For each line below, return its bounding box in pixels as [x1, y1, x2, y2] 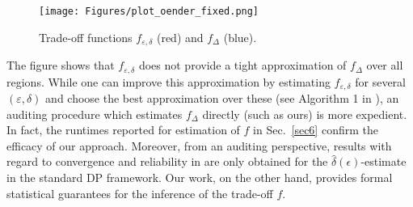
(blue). [223, 28, 257, 45]
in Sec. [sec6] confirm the [253, 121, 378, 138]
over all [366, 57, 403, 74]
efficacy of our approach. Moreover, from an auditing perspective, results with [6, 137, 392, 154]
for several [355, 73, 407, 90]
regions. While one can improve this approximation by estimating [6, 73, 331, 90]
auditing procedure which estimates [6, 105, 183, 122]
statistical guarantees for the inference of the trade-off [6, 184, 273, 201]
